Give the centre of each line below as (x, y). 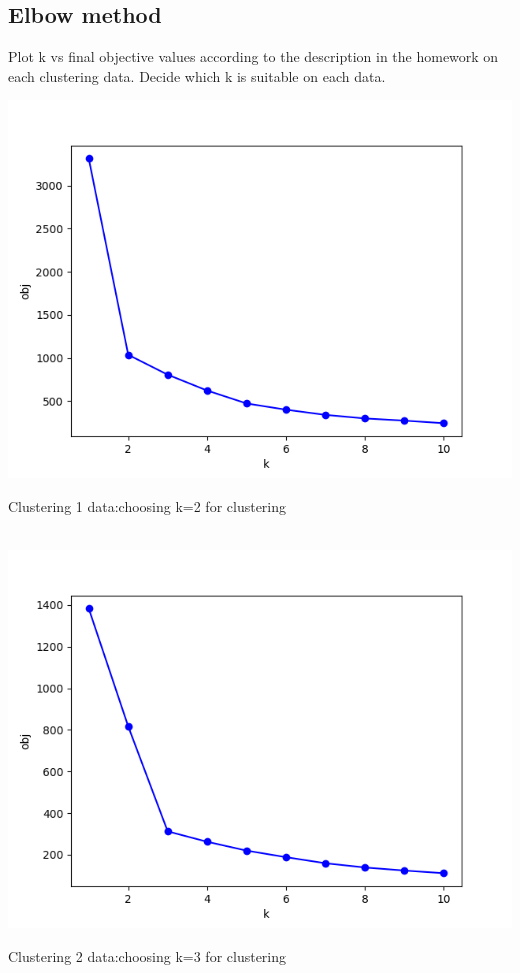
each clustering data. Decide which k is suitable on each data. (197, 75)
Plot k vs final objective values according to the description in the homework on (253, 56)
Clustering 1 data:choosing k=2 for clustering (147, 505)
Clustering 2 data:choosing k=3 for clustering (147, 955)
